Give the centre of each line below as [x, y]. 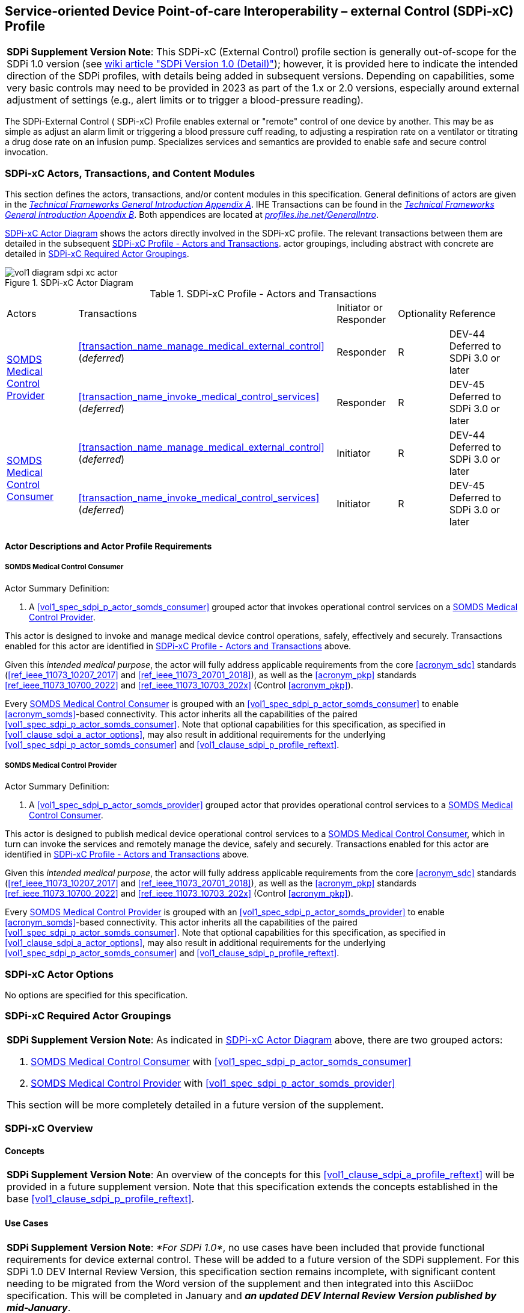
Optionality [422, 314]
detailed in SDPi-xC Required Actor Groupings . [97, 254]
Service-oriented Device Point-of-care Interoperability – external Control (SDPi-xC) [259, 11]
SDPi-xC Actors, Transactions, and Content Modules [130, 173]
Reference [472, 314]
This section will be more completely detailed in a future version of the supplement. [195, 1104]
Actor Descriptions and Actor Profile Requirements [108, 546]
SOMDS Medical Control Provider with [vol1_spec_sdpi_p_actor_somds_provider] [213, 1083]
